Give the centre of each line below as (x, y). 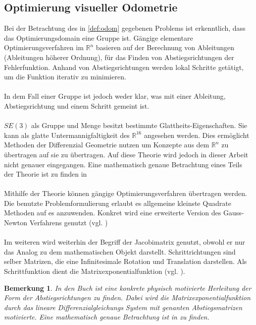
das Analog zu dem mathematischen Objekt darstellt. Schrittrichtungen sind (120, 251)
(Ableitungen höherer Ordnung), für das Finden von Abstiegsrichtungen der (119, 57)
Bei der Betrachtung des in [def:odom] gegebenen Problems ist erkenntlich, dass (125, 28)
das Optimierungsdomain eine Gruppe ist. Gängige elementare (99, 37)
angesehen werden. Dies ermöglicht (197, 135)
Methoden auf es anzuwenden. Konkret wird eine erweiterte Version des (113, 213)
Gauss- (233, 213)
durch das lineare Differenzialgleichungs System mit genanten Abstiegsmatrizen (123, 307)
